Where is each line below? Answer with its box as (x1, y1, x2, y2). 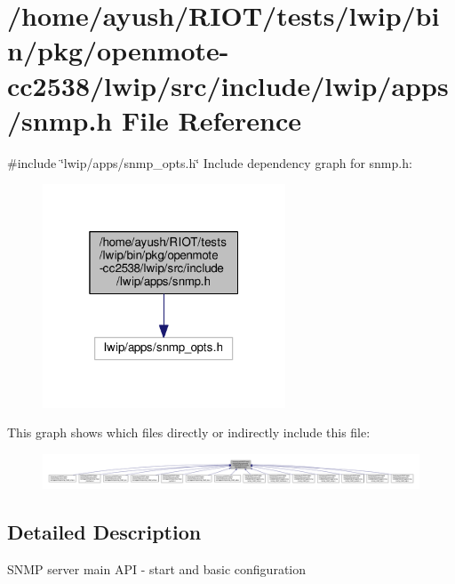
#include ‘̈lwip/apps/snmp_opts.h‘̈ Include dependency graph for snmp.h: (7, 153, 412, 172)
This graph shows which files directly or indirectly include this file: (7, 423, 371, 442)
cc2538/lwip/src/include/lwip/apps (7, 67, 449, 103)
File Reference (121, 101, 302, 138)
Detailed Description (7, 517, 202, 545)
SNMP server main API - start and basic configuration (7, 559, 307, 578)
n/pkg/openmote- (7, 32, 229, 68)
